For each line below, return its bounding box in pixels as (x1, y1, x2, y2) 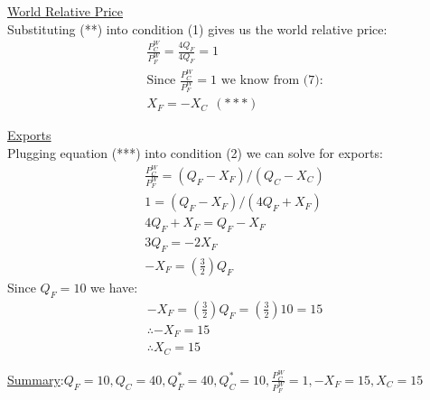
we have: (90, 277, 138, 296)
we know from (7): (220, 74, 323, 88)
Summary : (7, 369, 64, 388)
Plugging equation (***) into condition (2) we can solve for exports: (7, 144, 383, 162)
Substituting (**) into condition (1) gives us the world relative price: (7, 19, 388, 38)
